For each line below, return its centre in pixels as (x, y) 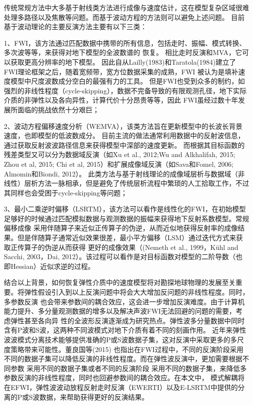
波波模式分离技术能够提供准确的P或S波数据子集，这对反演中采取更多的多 (121, 339)
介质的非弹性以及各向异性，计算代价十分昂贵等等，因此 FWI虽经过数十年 (121, 100)
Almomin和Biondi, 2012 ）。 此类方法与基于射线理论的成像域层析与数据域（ (121, 173)
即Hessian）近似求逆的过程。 (49, 266)
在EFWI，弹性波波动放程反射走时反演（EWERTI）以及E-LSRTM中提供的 (121, 387)
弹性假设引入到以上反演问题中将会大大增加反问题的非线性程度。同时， (136, 292)
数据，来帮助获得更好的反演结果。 (94, 396)
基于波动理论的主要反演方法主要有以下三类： (75, 26)
